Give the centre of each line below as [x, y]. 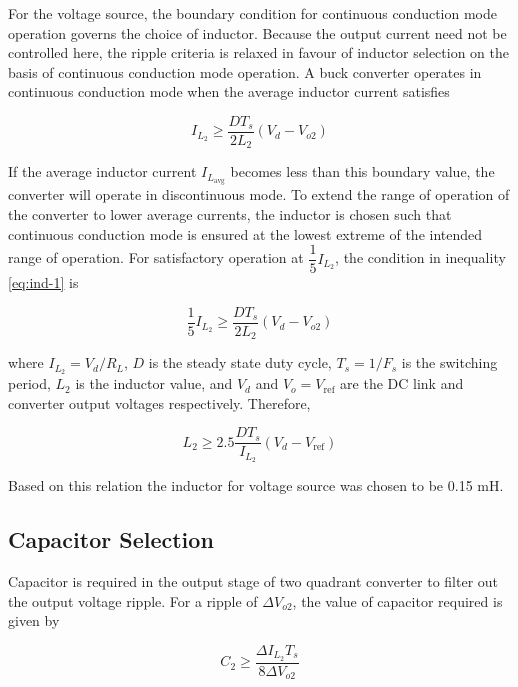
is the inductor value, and [154, 383]
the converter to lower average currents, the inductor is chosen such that [230, 213]
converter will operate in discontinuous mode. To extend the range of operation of [259, 194]
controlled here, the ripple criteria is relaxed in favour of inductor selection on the [258, 52]
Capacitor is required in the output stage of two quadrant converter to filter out [253, 581]
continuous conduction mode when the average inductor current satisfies [229, 91]
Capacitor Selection [111, 539]
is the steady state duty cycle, [240, 362]
